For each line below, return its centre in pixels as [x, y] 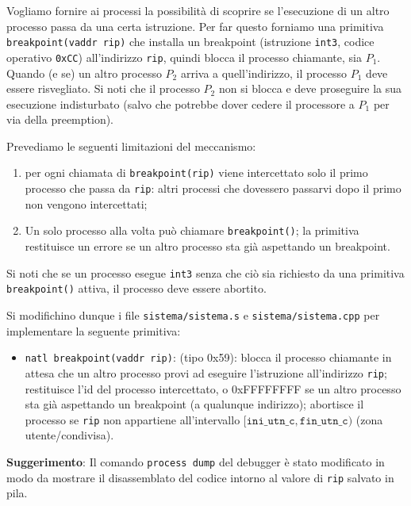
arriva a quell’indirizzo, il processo [264, 73]
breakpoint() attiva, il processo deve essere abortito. [136, 288]
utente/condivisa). [69, 435]
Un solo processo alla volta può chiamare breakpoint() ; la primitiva [192, 230]
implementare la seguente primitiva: [94, 330]
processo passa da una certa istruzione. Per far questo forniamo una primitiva [195, 26]
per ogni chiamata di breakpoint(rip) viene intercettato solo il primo [196, 172]
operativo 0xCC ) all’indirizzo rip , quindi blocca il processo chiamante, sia [184, 57]
